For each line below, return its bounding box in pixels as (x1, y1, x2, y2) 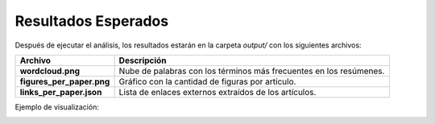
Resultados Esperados (14, 12, 169, 30)
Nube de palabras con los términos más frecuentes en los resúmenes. (118, 65, 385, 76)
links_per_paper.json (19, 86, 102, 97)
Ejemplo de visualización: (14, 101, 100, 112)
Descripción (118, 55, 167, 66)
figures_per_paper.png (19, 76, 110, 87)
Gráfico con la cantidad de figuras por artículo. (118, 76, 296, 87)
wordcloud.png (19, 65, 81, 76)
